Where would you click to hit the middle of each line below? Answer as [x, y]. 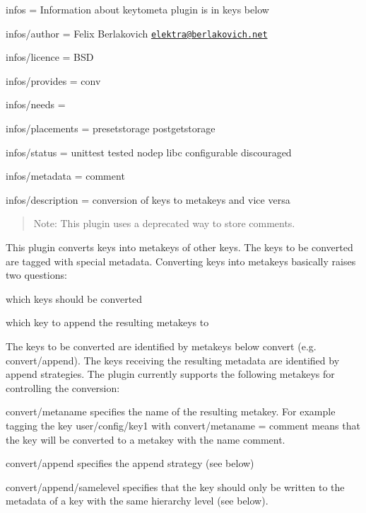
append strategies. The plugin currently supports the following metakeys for [170, 374]
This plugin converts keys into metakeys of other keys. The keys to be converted [179, 247]
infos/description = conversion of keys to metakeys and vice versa [148, 199]
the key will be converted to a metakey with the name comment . [146, 439]
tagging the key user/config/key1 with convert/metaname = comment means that [183, 425]
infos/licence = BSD [50, 57]
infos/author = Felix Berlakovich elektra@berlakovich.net [137, 33]
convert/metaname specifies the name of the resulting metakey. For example [171, 411]
